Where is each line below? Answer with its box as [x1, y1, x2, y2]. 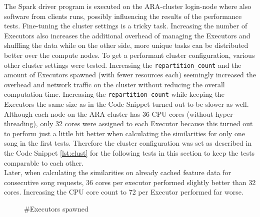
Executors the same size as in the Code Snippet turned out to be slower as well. [4, 99, 249, 109]
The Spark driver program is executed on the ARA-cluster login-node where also [4, 1, 251, 11]
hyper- [215, 108, 235, 119]
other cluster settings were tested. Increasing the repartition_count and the [4, 59, 241, 70]
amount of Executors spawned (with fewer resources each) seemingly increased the [4, 69, 256, 80]
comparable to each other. [4, 157, 84, 168]
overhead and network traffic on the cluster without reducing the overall [4, 79, 225, 89]
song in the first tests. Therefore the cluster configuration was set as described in [4, 138, 252, 148]
